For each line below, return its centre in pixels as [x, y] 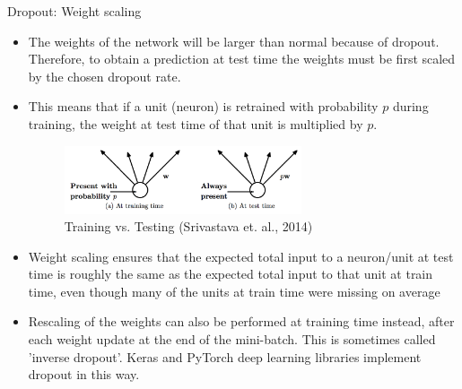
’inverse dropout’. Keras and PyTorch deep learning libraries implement [225, 356]
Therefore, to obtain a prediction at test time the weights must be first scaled [242, 59]
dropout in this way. [84, 374]
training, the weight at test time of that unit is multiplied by [196, 123]
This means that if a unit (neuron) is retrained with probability [203, 106]
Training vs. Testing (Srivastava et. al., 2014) [188, 226]
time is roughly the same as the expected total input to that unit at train [231, 274]
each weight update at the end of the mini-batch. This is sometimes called [232, 339]
